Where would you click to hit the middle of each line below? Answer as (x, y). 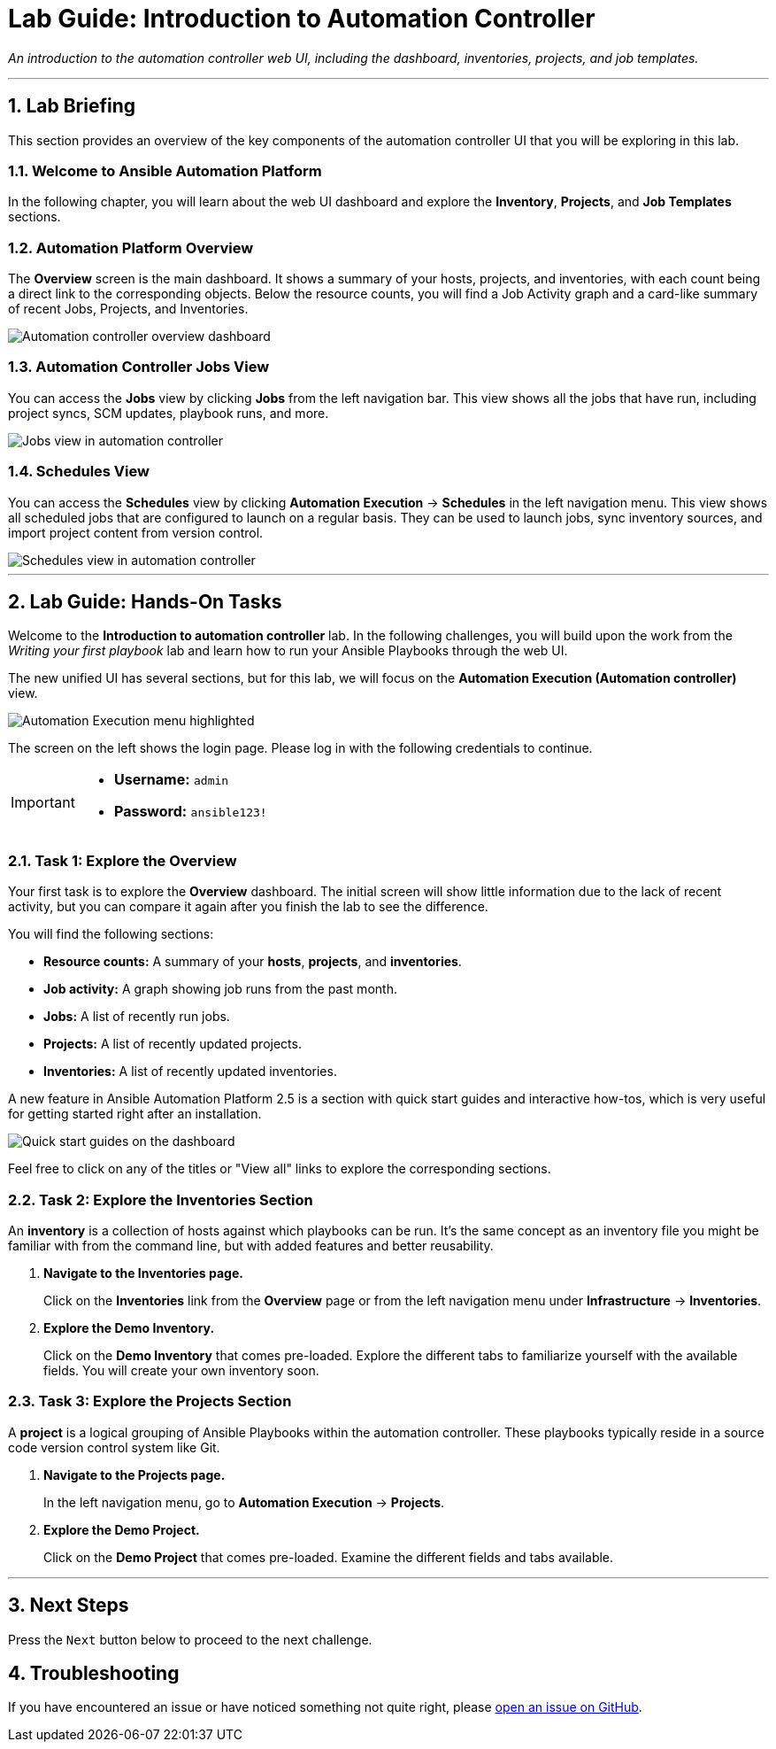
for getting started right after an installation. (135, 1114)
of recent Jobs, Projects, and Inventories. (128, 309)
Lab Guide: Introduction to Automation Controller (302, 19)
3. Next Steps (69, 1606)
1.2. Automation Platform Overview (131, 248)
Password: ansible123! (190, 812)
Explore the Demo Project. (122, 1529)
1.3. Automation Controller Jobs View (139, 367)
